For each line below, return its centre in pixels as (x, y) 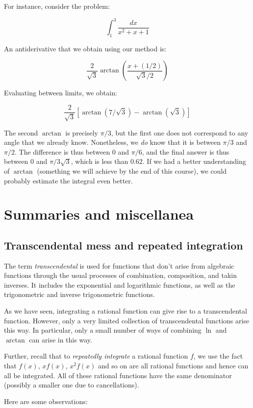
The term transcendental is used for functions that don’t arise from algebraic (119, 265)
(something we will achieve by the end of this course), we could (132, 170)
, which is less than (100, 161)
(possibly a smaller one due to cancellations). (72, 385)
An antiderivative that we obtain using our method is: (85, 48)
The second (21, 132)
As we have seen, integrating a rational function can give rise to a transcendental (126, 311)
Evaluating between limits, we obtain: (61, 93)
